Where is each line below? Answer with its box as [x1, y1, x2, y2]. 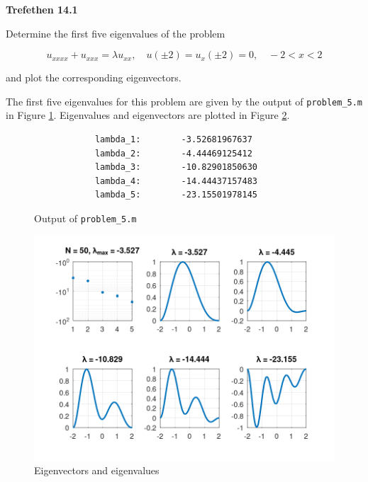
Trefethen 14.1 [6, 2, 78, 16]
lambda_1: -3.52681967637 [94, 134, 252, 145]
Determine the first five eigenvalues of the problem [6, 25, 225, 40]
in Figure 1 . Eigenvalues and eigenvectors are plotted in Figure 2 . [6, 108, 290, 122]
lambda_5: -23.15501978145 [94, 190, 257, 200]
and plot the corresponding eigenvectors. [6, 70, 182, 85]
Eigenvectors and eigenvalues [34, 463, 160, 478]
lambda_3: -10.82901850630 [94, 162, 257, 173]
